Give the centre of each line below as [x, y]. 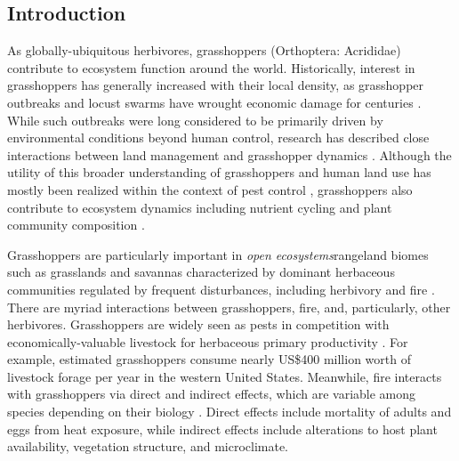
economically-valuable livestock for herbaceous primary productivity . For [208, 341]
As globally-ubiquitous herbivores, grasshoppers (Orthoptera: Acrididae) [204, 50]
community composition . [76, 225]
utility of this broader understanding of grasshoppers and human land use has [219, 172]
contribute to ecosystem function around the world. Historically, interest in [211, 67]
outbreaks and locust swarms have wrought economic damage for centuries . [214, 102]
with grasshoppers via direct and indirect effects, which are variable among [212, 394]
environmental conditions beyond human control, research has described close [218, 137]
